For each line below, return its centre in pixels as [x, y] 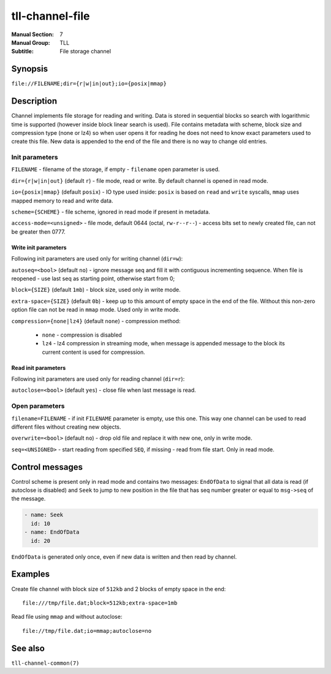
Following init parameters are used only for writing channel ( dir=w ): [97, 259]
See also [28, 648]
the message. [29, 499]
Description [34, 101]
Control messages [47, 467]
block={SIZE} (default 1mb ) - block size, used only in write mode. [96, 290]
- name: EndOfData [52, 532]
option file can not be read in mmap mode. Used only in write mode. [96, 310]
